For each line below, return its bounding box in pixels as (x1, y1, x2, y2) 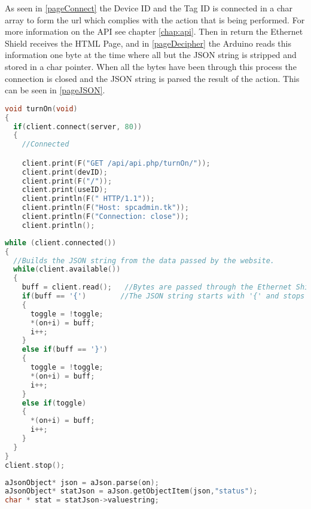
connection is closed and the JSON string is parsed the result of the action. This (5, 72, 300, 84)
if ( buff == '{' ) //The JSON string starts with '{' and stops (22, 292, 305, 301)
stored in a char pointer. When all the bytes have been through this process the (5, 60, 297, 72)
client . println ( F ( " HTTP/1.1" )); (22, 194, 155, 203)
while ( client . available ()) (13, 265, 121, 274)
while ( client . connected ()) (5, 238, 117, 247)
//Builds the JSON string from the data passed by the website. (13, 256, 275, 265)
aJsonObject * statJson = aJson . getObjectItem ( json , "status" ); (5, 487, 258, 496)
